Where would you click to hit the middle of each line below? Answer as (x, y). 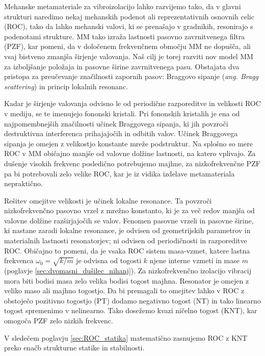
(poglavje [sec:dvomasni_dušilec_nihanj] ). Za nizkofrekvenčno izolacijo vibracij (128, 271)
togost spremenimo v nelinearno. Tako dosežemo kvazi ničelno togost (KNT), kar (131, 310)
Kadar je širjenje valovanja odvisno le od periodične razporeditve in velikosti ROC (132, 103)
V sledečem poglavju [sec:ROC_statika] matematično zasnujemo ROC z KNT (126, 337)
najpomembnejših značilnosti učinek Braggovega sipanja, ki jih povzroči (116, 123)
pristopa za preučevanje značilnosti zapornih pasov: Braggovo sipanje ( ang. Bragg (131, 76)
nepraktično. (23, 183)
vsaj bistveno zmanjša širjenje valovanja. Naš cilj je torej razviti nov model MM (129, 56)
